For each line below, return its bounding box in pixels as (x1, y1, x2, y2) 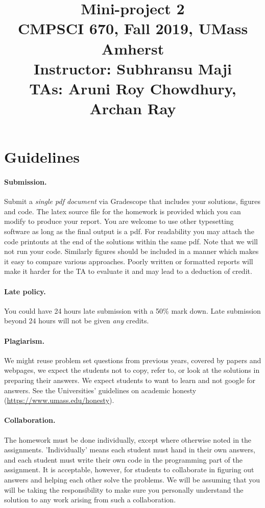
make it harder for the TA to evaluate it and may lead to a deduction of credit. (4, 266, 252, 276)
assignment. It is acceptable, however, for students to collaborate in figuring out (4, 464, 254, 475)
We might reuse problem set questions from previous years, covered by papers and (4, 354, 261, 365)
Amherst (101, 38, 164, 59)
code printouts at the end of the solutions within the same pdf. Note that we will (4, 236, 258, 246)
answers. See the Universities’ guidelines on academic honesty (4, 385, 197, 395)
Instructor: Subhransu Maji (34, 58, 232, 79)
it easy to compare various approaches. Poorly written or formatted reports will (4, 256, 253, 266)
